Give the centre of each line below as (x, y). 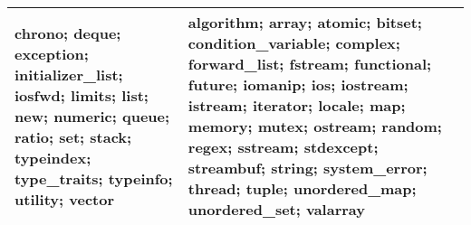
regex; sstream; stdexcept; (283, 147)
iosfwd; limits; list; (82, 95)
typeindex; (53, 157)
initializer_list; (69, 74)
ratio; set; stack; (73, 136)
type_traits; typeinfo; (94, 178)
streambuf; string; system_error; (308, 168)
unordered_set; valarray (276, 209)
